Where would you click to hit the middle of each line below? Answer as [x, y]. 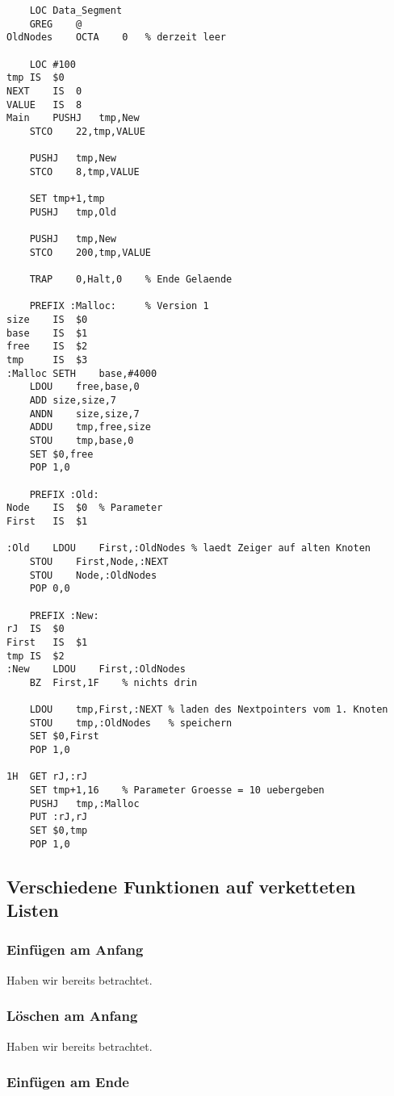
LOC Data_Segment [76, 10]
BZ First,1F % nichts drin [113, 682]
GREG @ [56, 24]
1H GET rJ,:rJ [47, 777]
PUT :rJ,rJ [59, 817]
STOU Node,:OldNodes [93, 575]
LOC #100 [52, 64]
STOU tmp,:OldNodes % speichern [131, 723]
